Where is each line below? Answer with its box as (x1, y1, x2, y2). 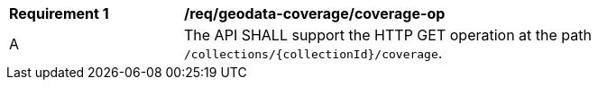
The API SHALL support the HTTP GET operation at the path (184, 26, 592, 44)
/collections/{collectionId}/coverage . (184, 44, 443, 62)
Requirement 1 (9, 4, 109, 22)
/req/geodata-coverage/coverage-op (184, 4, 446, 22)
